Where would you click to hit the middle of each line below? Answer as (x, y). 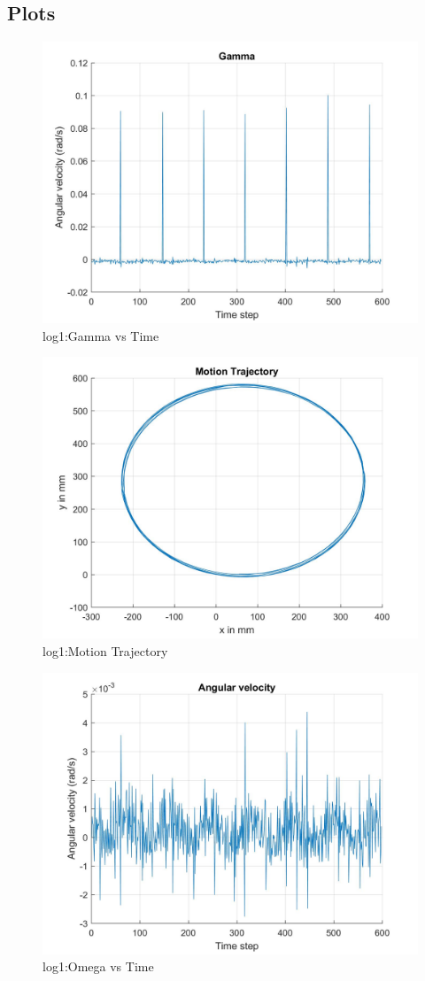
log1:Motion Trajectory (105, 650)
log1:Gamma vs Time (101, 335)
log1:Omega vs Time (98, 966)
